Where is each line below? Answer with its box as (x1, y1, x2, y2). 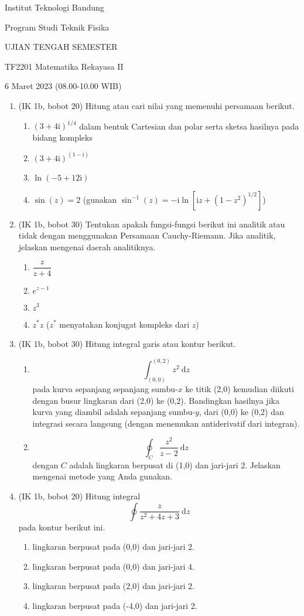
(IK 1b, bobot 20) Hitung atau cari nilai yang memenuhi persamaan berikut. (18, 99, 295, 111)
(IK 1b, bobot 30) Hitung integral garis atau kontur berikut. (18, 338, 236, 350)
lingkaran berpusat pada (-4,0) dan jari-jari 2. (32, 599, 197, 611)
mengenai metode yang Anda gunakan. (32, 470, 172, 482)
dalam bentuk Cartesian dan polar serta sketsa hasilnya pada (79, 120, 299, 132)
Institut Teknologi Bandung (5, 1, 104, 13)
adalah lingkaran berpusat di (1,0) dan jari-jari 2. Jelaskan (69, 458, 281, 471)
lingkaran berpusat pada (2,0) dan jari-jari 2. (32, 580, 195, 592)
